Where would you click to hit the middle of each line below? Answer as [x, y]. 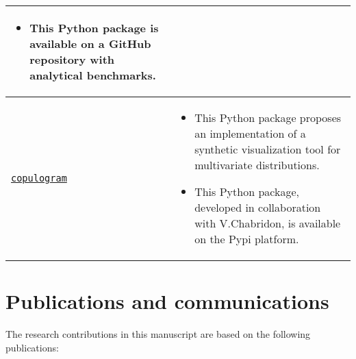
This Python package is [94, 28]
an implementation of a [250, 133]
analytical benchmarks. [93, 75]
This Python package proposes [268, 117]
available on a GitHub [90, 44]
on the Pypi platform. [247, 239]
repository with [72, 59]
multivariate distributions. [257, 165]
